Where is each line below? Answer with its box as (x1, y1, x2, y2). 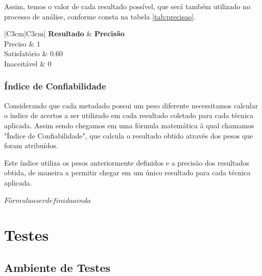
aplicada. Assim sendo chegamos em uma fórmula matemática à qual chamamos (4, 120, 254, 130)
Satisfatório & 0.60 (4, 48, 63, 59)
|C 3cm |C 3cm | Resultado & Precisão (4, 28, 125, 39)
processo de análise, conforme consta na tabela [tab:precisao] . (4, 11, 196, 21)
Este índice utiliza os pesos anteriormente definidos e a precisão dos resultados (4, 157, 249, 168)
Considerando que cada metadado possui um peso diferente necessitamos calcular (4, 100, 258, 110)
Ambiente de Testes (4, 259, 111, 275)
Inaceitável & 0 (4, 58, 52, 68)
